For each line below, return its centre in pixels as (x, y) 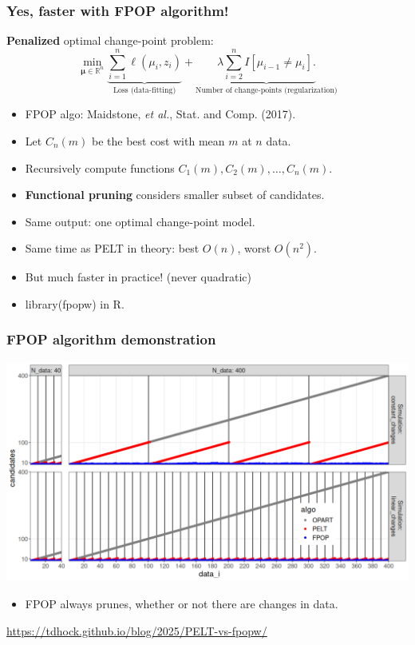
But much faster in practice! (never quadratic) (138, 277)
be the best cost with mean (158, 140)
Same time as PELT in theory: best (112, 248)
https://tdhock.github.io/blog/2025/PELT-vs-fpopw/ (137, 630)
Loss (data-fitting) (144, 90)
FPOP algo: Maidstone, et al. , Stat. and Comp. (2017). (160, 114)
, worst (254, 248)
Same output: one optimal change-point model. (140, 221)
